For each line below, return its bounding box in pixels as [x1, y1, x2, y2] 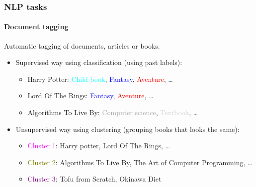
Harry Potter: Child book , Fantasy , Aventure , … [27, 73, 173, 84]
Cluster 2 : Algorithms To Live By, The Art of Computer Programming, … [27, 157, 253, 167]
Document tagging [4, 21, 69, 32]
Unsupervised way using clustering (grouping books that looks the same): [15, 124, 240, 134]
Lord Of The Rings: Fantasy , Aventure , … [27, 90, 154, 101]
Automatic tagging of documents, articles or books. [4, 40, 160, 51]
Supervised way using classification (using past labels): [15, 57, 182, 67]
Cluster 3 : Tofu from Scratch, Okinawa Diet [27, 174, 162, 184]
